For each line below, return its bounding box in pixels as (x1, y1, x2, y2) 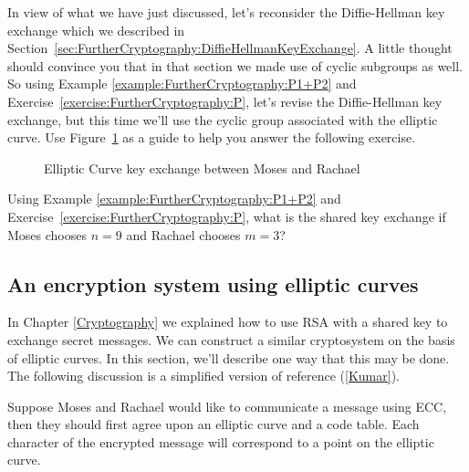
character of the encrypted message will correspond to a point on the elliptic (7, 432, 434, 451)
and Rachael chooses (126, 225, 241, 244)
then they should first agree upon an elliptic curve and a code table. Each (7, 414, 420, 434)
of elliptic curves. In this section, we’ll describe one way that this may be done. (7, 348, 450, 367)
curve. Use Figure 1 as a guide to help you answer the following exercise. (7, 128, 416, 147)
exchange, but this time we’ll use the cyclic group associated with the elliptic (7, 110, 438, 129)
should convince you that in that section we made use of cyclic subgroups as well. (7, 56, 464, 75)
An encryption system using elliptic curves (7, 269, 419, 298)
